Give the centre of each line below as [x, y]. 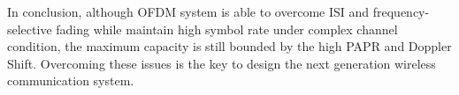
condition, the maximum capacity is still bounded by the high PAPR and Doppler [229, 46]
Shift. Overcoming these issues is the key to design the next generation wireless [222, 63]
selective [30, 29]
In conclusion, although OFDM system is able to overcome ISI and [188, 11]
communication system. [71, 80]
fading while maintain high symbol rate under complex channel [227, 29]
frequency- [401, 11]
